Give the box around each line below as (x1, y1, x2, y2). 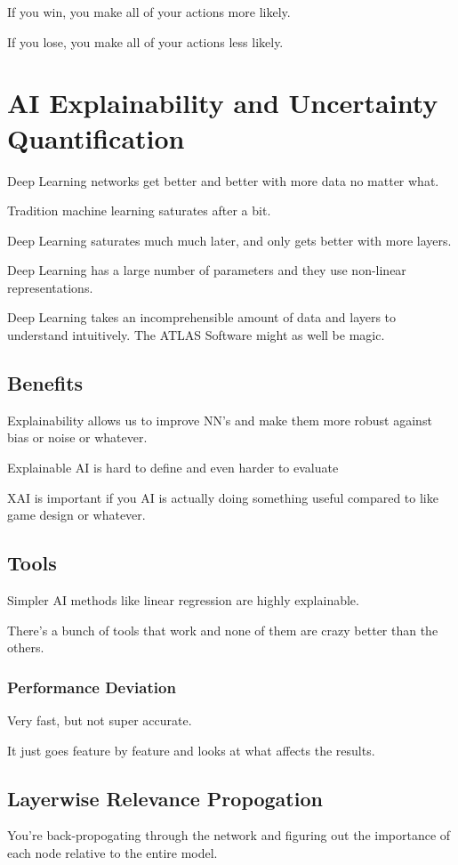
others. (7, 638, 44, 657)
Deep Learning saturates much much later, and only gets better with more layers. (7, 230, 452, 249)
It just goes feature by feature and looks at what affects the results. (7, 740, 375, 759)
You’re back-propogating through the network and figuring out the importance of (7, 826, 451, 845)
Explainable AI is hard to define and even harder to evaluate (7, 458, 339, 477)
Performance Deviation (7, 675, 176, 698)
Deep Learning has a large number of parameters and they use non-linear (7, 261, 406, 279)
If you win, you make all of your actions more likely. (7, 3, 291, 20)
